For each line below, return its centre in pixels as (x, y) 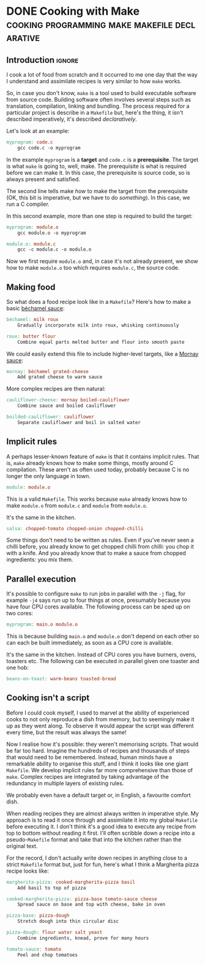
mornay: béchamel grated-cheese (47, 371)
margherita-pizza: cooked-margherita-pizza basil (71, 882)
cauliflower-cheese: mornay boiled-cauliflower (68, 400)
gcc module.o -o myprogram (52, 233)
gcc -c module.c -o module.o (54, 249)
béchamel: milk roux (33, 320)
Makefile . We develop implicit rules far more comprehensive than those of (99, 770)
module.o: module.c (31, 244)
